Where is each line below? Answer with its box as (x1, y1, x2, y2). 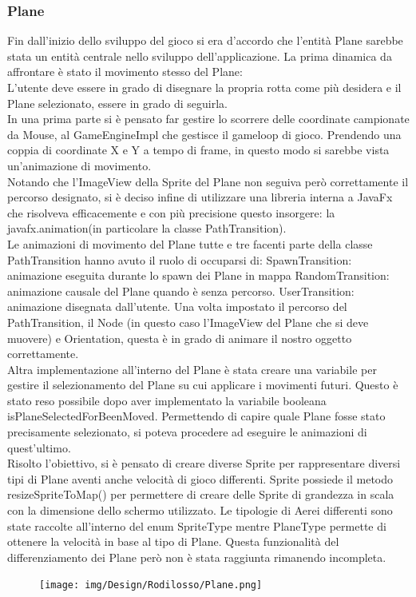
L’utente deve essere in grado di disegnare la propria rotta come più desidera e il (7, 79, 402, 95)
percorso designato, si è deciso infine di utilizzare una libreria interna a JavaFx (7, 189, 393, 205)
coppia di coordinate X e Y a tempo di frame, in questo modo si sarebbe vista (7, 141, 390, 158)
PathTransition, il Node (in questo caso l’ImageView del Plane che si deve (7, 313, 369, 330)
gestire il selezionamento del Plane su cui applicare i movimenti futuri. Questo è (7, 376, 398, 393)
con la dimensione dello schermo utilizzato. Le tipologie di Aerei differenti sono (7, 502, 393, 519)
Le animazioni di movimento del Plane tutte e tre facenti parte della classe (7, 235, 373, 252)
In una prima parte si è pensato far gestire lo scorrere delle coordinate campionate (7, 110, 410, 127)
